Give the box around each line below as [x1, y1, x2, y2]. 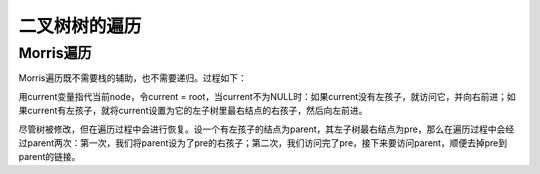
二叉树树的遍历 [18, 15, 142, 37]
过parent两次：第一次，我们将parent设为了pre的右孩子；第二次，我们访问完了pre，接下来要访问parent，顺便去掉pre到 [18, 136, 508, 149]
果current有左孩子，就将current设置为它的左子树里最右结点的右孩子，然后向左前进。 [18, 105, 368, 117]
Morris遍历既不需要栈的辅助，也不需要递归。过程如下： [18, 72, 247, 84]
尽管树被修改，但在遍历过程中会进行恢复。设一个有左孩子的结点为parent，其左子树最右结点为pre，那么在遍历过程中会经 [18, 123, 515, 135]
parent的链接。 [18, 151, 81, 163]
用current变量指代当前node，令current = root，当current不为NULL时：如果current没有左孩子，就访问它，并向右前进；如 [18, 90, 517, 102]
